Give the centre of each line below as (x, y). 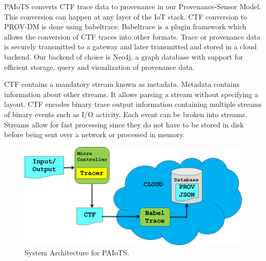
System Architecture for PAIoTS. (77, 252)
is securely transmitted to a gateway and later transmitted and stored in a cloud (130, 46)
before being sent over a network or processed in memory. (95, 134)
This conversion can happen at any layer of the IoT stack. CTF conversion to (126, 16)
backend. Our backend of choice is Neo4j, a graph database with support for (124, 56)
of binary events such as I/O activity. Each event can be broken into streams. (126, 114)
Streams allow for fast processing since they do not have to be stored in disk (124, 124)
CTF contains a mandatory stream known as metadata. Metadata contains (122, 84)
